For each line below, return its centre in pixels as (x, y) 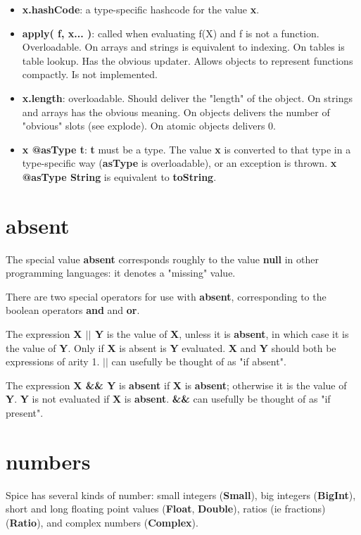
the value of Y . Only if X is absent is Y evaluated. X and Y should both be (171, 347)
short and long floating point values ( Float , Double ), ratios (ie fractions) (166, 509)
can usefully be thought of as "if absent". (199, 361)
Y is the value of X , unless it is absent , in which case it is (222, 334)
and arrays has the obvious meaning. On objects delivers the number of (176, 112)
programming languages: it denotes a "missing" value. (121, 273)
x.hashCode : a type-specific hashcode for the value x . (141, 9)
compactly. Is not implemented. (90, 74)
